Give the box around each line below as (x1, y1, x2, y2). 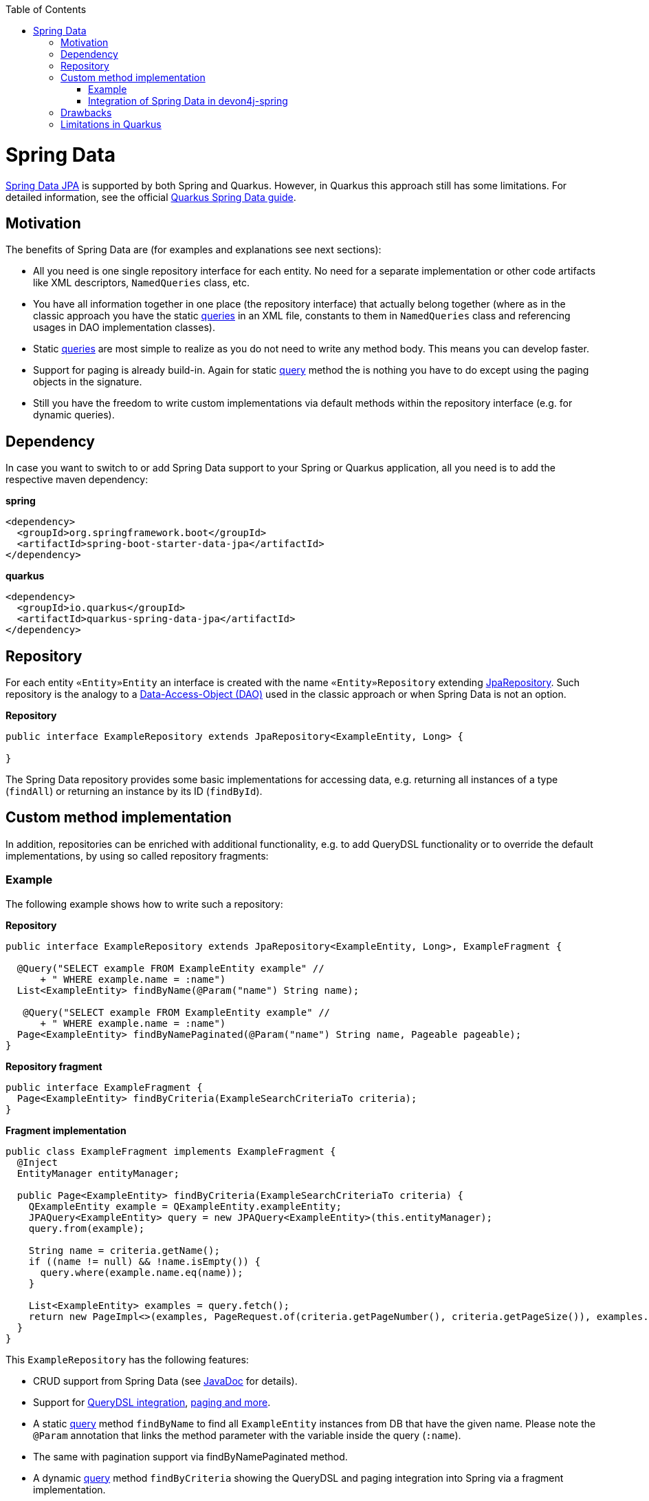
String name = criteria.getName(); (28, 1244, 220, 1256)
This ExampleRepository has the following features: (5, 1353, 249, 1365)
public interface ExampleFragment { (5, 1081, 203, 1093)
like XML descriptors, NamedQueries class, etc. (33, 277, 250, 289)
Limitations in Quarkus (60, 118, 162, 130)
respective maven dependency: (5, 473, 148, 486)
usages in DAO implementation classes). (33, 321, 215, 334)
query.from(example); (28, 1222, 145, 1234)
